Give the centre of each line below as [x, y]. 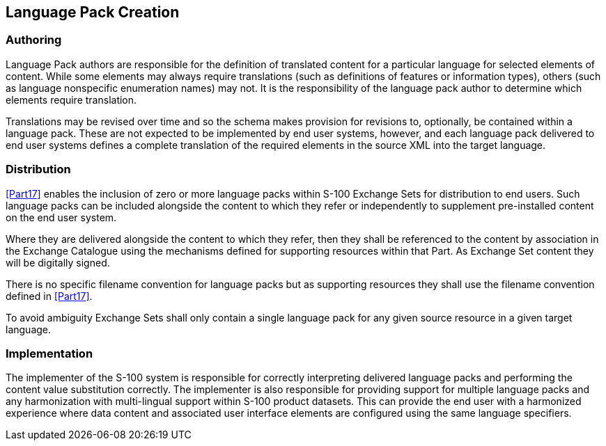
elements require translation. [71, 99]
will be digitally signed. [58, 262]
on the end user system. [61, 217]
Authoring [34, 40]
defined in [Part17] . [49, 296]
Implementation [49, 353]
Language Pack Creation [93, 12]
